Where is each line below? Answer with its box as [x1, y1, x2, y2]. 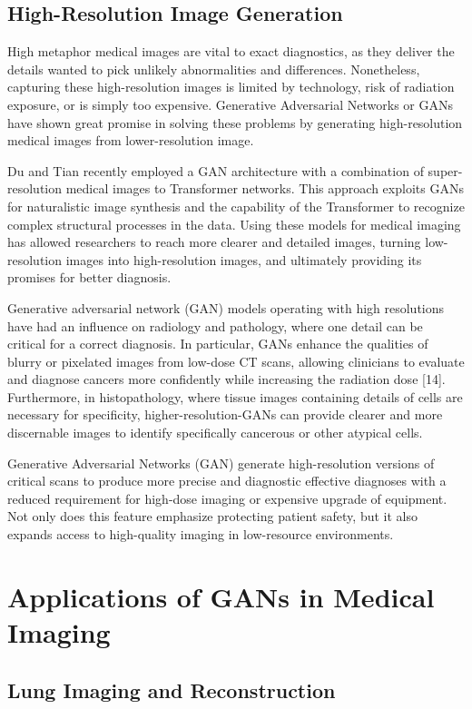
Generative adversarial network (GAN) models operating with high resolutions [7, 298, 445, 317]
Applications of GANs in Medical [7, 577, 435, 615]
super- [428, 161, 463, 180]
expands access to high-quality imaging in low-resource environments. [7, 525, 394, 544]
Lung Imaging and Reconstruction [7, 675, 336, 704]
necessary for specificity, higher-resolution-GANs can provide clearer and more [7, 405, 443, 424]
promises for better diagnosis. [7, 268, 172, 287]
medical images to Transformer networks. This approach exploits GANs [65, 179, 464, 198]
